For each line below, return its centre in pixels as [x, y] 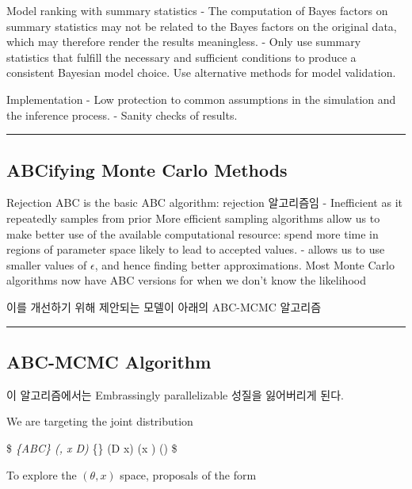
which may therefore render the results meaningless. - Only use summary [184, 42]
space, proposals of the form [188, 474]
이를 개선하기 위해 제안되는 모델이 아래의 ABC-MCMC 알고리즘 [164, 306]
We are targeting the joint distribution [100, 421]
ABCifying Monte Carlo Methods [147, 169]
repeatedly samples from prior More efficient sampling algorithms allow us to [193, 218]
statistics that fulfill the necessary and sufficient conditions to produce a [181, 57]
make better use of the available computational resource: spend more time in [193, 233]
